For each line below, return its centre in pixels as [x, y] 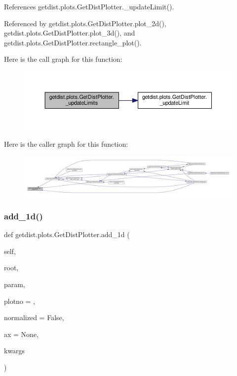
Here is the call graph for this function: [63, 59]
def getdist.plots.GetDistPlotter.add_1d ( [67, 234]
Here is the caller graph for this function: [66, 144]
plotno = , [20, 301]
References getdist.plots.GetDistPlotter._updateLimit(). [89, 6]
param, [15, 284]
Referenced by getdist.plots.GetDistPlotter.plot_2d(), [85, 23]
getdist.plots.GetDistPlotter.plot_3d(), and [70, 33]
